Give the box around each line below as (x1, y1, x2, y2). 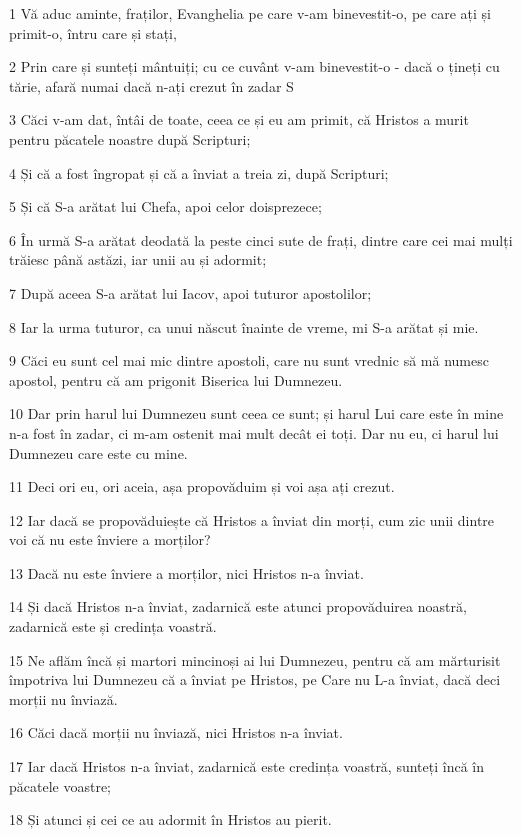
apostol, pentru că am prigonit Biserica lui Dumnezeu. (9, 369, 343, 390)
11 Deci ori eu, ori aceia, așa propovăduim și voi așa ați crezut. (9, 476, 395, 497)
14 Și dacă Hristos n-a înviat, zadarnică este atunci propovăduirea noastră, (9, 596, 467, 617)
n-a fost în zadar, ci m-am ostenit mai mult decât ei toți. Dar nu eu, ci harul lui (9, 422, 499, 443)
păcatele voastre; (9, 775, 111, 796)
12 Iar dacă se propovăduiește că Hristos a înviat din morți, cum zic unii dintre (9, 509, 495, 530)
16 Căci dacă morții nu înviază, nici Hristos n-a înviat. (9, 722, 343, 743)
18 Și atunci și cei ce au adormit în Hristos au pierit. (9, 809, 332, 830)
